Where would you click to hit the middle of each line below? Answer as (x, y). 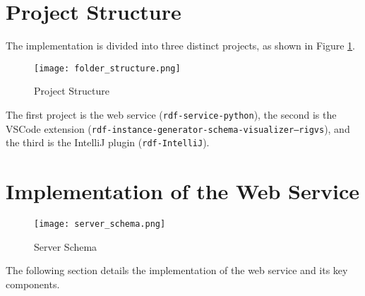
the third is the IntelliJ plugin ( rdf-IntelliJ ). (108, 142)
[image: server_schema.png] (100, 224)
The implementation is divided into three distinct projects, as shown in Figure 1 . (180, 46)
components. (33, 284)
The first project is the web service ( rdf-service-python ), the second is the (171, 114)
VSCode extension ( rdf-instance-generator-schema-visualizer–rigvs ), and (178, 128)
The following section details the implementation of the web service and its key (177, 270)
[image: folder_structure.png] (107, 68)
